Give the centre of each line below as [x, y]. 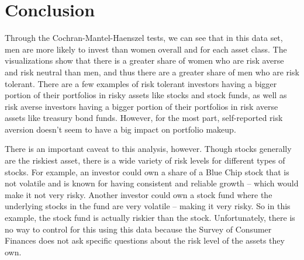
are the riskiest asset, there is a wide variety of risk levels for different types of [145, 160]
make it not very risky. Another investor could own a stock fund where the [139, 194]
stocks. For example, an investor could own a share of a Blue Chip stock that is [147, 171]
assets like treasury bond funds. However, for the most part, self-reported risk [144, 118]
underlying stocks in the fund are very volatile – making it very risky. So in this [148, 206]
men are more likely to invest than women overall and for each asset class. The [146, 49]
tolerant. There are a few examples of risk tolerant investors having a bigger [141, 83]
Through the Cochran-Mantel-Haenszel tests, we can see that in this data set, [144, 38]
